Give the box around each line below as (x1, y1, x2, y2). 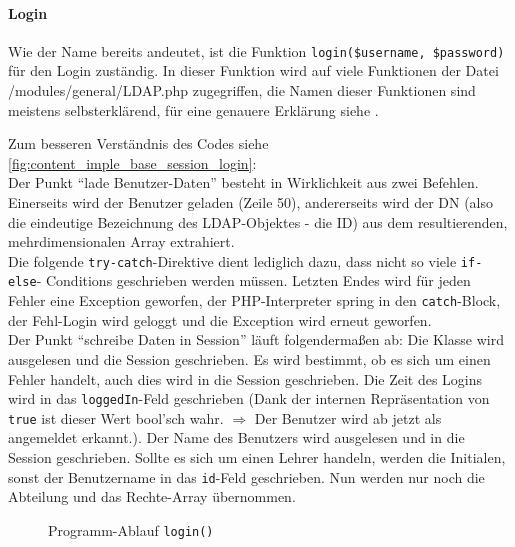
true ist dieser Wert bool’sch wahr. (8, 407, 224, 428)
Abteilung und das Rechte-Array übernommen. (8, 486, 296, 507)
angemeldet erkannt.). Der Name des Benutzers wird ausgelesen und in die (8, 427, 465, 448)
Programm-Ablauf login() (48, 519, 214, 540)
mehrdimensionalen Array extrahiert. (8, 231, 235, 252)
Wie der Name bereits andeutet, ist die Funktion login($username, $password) (8, 40, 505, 61)
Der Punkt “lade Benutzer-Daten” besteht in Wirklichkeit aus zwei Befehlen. (8, 172, 479, 193)
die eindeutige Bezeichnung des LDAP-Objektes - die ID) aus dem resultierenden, (8, 211, 508, 232)
